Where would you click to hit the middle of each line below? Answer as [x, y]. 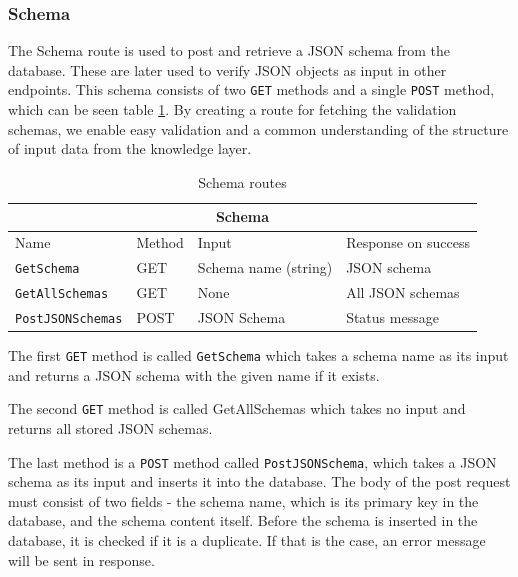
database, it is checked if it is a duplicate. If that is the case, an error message [247, 540]
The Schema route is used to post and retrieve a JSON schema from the [229, 50]
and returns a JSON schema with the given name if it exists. [194, 374]
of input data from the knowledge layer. [130, 148]
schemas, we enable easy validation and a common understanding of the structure [258, 128]
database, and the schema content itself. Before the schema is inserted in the [243, 520]
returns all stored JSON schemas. [110, 428]
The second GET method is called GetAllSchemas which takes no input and [237, 408]
